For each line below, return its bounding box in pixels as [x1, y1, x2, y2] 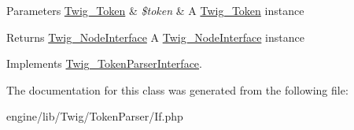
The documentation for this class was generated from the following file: [6, 81, 348, 98]
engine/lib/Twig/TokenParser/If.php [6, 108, 183, 124]
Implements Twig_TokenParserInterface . [6, 55, 202, 72]
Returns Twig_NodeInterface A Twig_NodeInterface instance [6, 28, 304, 45]
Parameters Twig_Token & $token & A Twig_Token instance [6, 2, 304, 18]
